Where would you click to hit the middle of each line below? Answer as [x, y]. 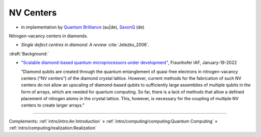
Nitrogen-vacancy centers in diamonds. [48, 36]
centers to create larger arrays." [53, 105]
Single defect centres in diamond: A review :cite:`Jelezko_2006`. [85, 45]
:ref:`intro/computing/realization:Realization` [53, 128]
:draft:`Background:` [29, 54]
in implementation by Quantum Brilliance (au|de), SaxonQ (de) [83, 27]
